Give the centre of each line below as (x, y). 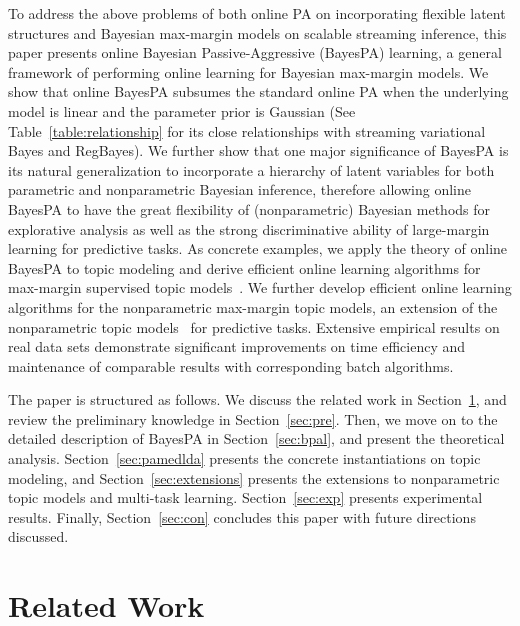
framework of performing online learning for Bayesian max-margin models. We (248, 71)
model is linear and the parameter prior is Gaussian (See (182, 110)
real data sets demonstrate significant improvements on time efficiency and (237, 346)
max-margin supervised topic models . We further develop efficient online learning (260, 287)
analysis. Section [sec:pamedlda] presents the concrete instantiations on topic (244, 458)
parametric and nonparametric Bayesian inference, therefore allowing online (239, 189)
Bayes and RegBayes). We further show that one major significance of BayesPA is (258, 150)
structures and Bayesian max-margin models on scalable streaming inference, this (257, 32)
